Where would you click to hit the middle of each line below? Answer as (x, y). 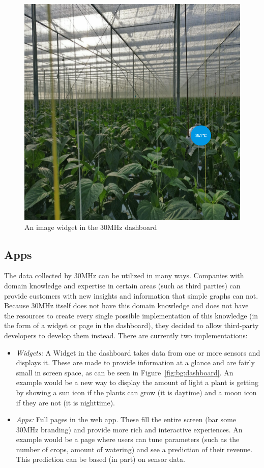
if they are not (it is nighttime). (65, 402)
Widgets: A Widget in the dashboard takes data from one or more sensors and (138, 352)
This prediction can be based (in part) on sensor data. (100, 459)
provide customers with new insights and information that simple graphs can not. (131, 295)
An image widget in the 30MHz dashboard (91, 227)
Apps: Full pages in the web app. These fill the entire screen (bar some (126, 419)
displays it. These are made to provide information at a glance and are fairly (135, 362)
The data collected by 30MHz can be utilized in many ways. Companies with (124, 275)
